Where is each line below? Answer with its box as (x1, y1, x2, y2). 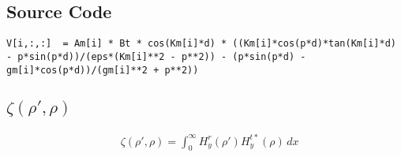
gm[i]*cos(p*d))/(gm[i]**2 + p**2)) (6, 64, 199, 76)
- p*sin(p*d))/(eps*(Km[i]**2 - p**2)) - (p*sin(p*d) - (6, 50, 306, 62)
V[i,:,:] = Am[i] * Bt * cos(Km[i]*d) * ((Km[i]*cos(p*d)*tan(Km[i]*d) (6, 38, 396, 50)
